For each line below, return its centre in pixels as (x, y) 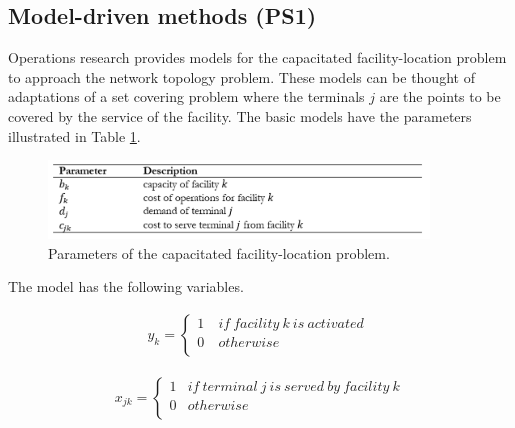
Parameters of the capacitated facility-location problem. (219, 252)
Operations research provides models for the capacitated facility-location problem (257, 57)
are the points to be (440, 96)
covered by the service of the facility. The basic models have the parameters (240, 115)
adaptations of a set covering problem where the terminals (186, 96)
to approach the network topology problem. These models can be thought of (241, 76)
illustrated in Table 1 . (74, 135)
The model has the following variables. (126, 286)
